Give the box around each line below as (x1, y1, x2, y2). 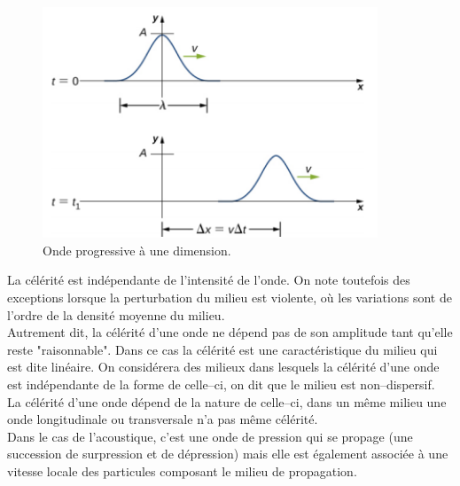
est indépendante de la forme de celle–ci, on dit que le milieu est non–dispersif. (7, 375, 435, 394)
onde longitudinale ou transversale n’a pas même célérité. (7, 410, 318, 428)
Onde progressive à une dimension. (43, 240, 231, 259)
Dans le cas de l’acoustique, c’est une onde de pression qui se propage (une (7, 427, 413, 445)
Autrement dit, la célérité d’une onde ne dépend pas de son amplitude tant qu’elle (7, 323, 453, 341)
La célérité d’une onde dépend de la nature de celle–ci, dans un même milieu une (7, 392, 447, 411)
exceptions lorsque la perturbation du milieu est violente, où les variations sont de (7, 288, 452, 307)
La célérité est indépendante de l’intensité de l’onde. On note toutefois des (7, 270, 410, 289)
